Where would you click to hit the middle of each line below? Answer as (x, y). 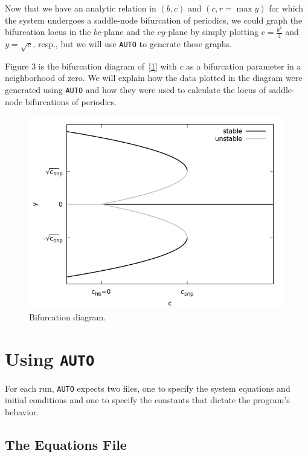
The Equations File (66, 444)
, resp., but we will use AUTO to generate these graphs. (133, 44)
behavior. (22, 411)
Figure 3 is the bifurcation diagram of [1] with (91, 66)
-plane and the (128, 32)
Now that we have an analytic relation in (81, 8)
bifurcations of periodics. (71, 101)
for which (286, 8)
